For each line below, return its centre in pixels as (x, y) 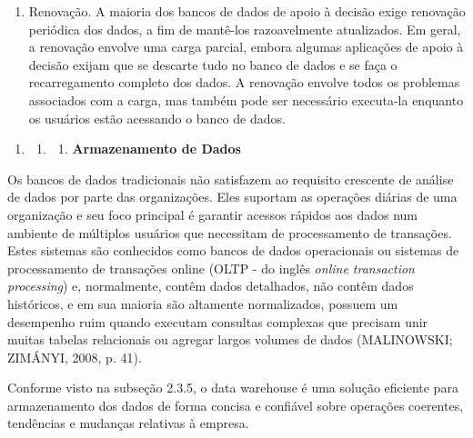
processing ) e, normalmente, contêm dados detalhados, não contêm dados (211, 286)
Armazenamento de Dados (156, 149)
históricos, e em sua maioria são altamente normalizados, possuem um (203, 303)
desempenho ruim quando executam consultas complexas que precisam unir (218, 321)
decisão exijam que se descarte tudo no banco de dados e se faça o (213, 64)
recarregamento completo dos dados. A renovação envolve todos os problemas (244, 82)
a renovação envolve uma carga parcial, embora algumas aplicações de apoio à (246, 47)
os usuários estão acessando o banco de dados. (157, 118)
